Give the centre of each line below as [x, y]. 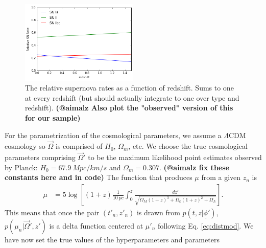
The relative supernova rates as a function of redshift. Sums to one [129, 88]
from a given [221, 177]
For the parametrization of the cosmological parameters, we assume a [113, 135]
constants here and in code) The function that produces [99, 177]
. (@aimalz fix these [194, 167]
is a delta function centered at [96, 226]
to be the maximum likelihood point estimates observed [175, 157]
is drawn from [158, 212]
